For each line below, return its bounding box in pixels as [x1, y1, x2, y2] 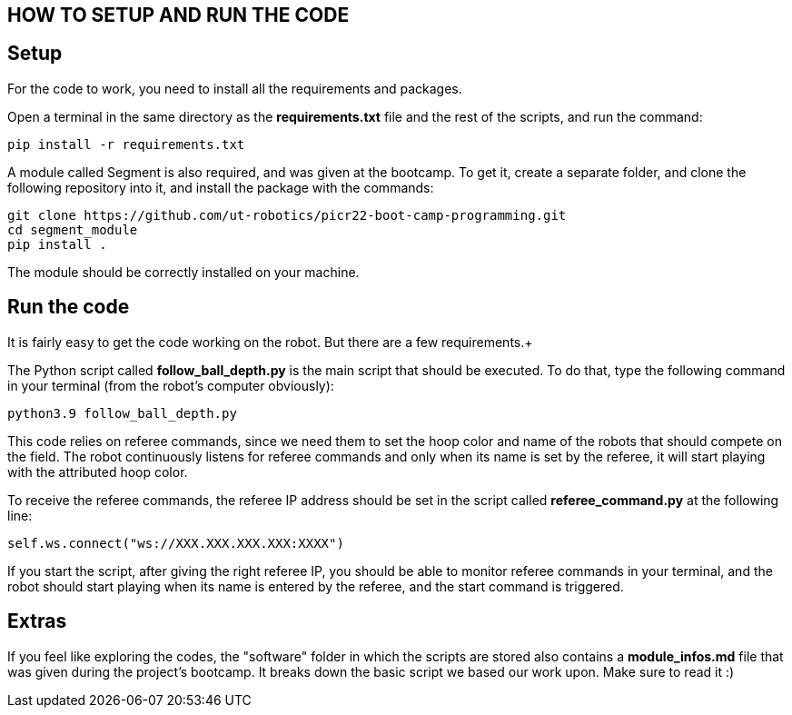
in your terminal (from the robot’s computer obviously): [7, 377, 334, 393]
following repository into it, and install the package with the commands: [7, 179, 434, 195]
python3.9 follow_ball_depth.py [7, 405, 237, 421]
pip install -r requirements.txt [7, 136, 245, 152]
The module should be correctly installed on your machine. [7, 263, 360, 280]
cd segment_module [7, 222, 138, 237]
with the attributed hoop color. [7, 463, 188, 480]
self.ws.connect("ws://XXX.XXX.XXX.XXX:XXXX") [7, 535, 344, 551]
